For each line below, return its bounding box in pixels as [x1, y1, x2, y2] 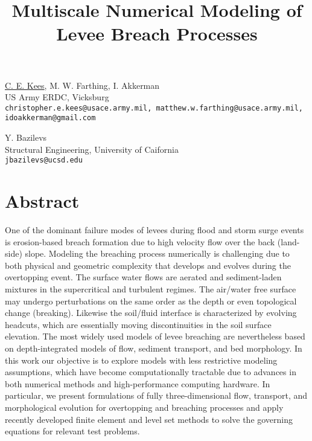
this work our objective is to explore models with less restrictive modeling [5, 353, 278, 366]
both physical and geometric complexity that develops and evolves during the [5, 259, 291, 271]
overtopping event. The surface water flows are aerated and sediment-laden [5, 271, 282, 283]
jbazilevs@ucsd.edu [5, 156, 83, 165]
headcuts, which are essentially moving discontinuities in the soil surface [5, 318, 272, 330]
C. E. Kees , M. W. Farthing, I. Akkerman [5, 79, 160, 91]
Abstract [5, 188, 80, 213]
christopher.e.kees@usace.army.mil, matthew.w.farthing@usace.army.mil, [5, 103, 303, 112]
